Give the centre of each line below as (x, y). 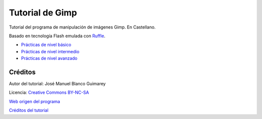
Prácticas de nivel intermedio (50, 51)
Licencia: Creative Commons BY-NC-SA (49, 92)
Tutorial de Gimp (43, 13)
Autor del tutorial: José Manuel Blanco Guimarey (57, 84)
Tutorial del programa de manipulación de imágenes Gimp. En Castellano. (82, 27)
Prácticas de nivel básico (46, 45)
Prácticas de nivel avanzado (49, 59)
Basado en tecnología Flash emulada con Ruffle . (57, 36)
